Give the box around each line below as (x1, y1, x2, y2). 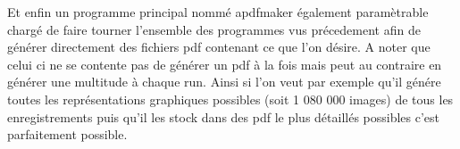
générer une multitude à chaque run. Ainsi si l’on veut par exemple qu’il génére (7, 72, 441, 91)
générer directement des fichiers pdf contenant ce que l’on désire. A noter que (7, 37, 431, 56)
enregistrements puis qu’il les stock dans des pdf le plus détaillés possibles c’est (7, 107, 440, 126)
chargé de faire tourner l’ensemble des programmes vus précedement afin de (7, 20, 421, 38)
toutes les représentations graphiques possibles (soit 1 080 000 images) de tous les (7, 89, 454, 108)
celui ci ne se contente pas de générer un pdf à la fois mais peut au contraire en (7, 54, 442, 73)
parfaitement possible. (7, 125, 128, 144)
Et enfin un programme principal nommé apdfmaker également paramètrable (7, 3, 429, 21)
